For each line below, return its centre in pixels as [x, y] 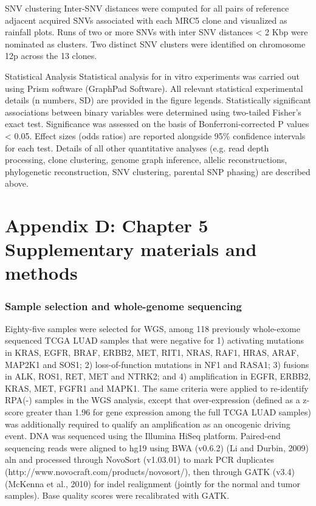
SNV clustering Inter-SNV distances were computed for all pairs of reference [147, 8]
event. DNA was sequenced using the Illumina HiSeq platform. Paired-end [143, 436]
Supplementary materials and [131, 249]
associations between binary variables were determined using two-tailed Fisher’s [153, 112]
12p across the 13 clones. [51, 56]
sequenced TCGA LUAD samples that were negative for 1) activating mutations [154, 340]
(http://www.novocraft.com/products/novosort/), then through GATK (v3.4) [150, 471]
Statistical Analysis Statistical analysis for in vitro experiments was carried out [152, 76]
